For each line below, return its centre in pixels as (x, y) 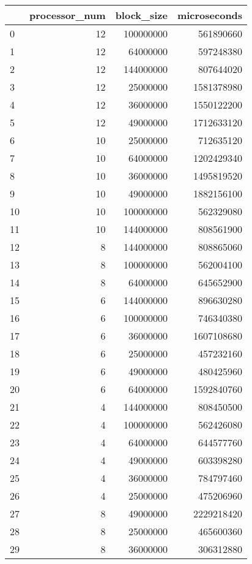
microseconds (210, 15)
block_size (141, 15)
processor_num (68, 15)
